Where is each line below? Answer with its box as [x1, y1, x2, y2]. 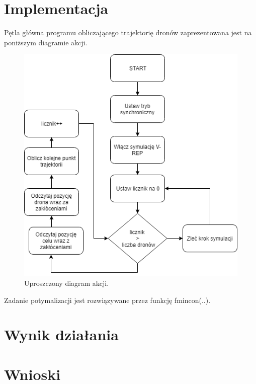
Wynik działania [4, 324, 119, 345]
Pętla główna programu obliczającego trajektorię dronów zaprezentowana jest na [4, 27, 252, 38]
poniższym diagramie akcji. [4, 37, 88, 47]
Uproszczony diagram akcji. [24, 278, 109, 288]
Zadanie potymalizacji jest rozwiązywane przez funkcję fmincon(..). [4, 294, 211, 305]
